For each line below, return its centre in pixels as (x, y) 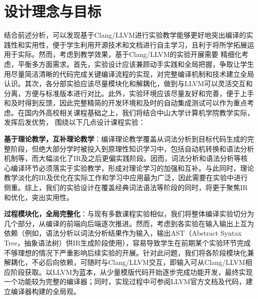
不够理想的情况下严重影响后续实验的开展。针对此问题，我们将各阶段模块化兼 (129, 252)
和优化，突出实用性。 (39, 197)
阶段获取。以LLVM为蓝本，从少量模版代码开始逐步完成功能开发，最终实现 (132, 272)
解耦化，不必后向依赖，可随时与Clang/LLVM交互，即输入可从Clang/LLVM (125, 262)
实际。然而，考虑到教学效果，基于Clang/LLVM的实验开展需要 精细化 (129, 54)
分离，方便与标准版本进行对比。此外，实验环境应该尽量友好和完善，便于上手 (129, 93)
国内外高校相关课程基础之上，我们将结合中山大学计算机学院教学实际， (139, 112)
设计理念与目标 (53, 11)
